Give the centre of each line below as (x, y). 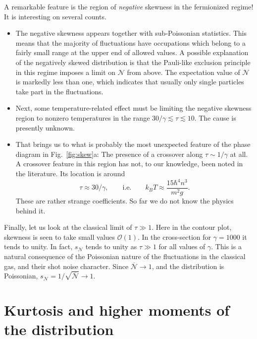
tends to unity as (111, 246)
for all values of (182, 246)
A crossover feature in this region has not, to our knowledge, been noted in (129, 164)
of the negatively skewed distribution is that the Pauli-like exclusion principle (133, 62)
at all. (239, 154)
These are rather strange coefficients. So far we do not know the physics (125, 201)
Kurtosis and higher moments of (117, 310)
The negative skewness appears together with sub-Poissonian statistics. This (131, 33)
